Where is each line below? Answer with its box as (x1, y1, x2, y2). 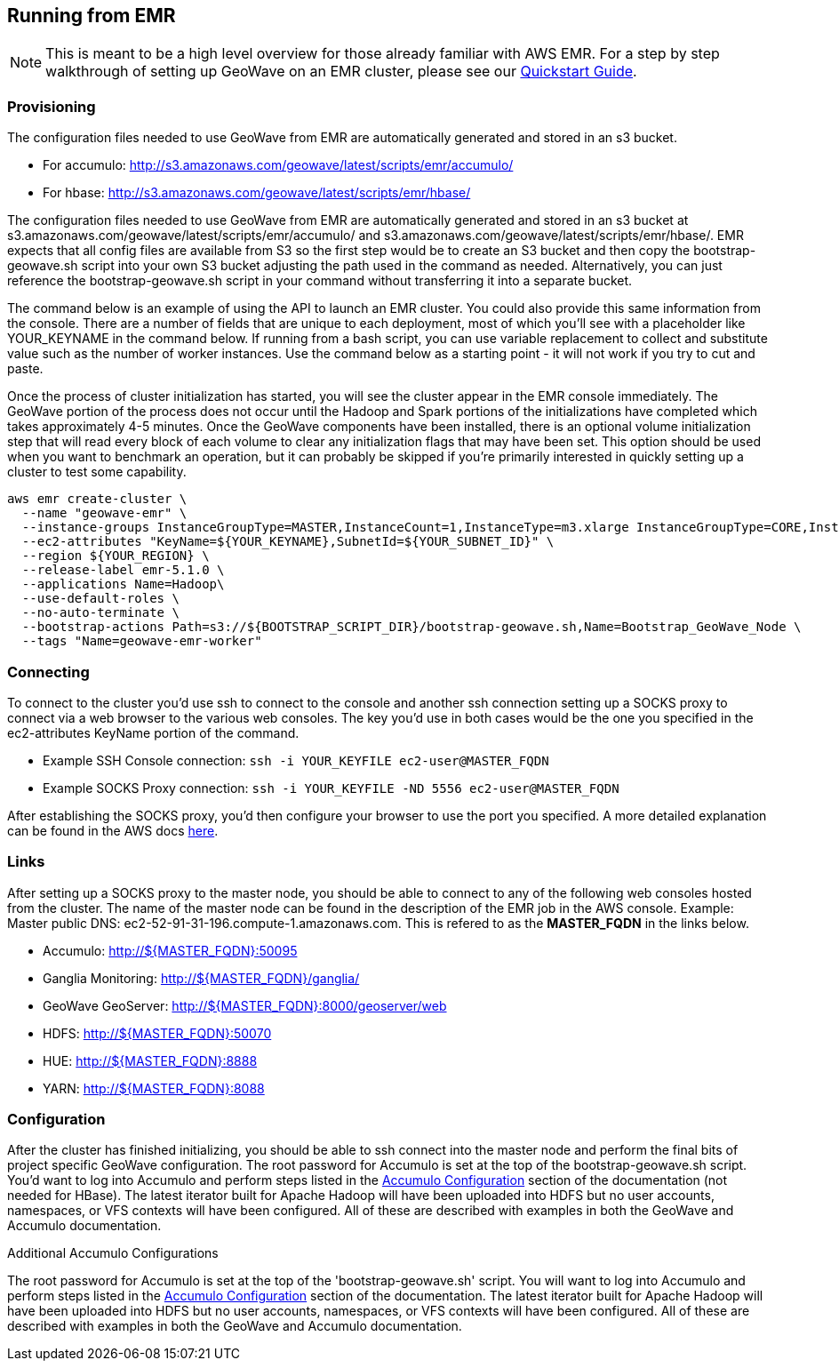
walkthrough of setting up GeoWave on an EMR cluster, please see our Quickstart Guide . (45, 62, 637, 81)
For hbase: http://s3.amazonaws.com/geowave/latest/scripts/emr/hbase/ (43, 185, 471, 201)
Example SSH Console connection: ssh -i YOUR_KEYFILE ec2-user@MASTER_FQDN (43, 752, 549, 768)
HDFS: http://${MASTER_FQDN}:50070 (43, 1025, 272, 1041)
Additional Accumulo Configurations (7, 1245, 219, 1261)
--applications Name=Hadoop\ (21, 577, 225, 592)
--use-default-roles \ (21, 591, 180, 606)
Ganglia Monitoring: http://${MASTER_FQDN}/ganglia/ (43, 970, 360, 986)
